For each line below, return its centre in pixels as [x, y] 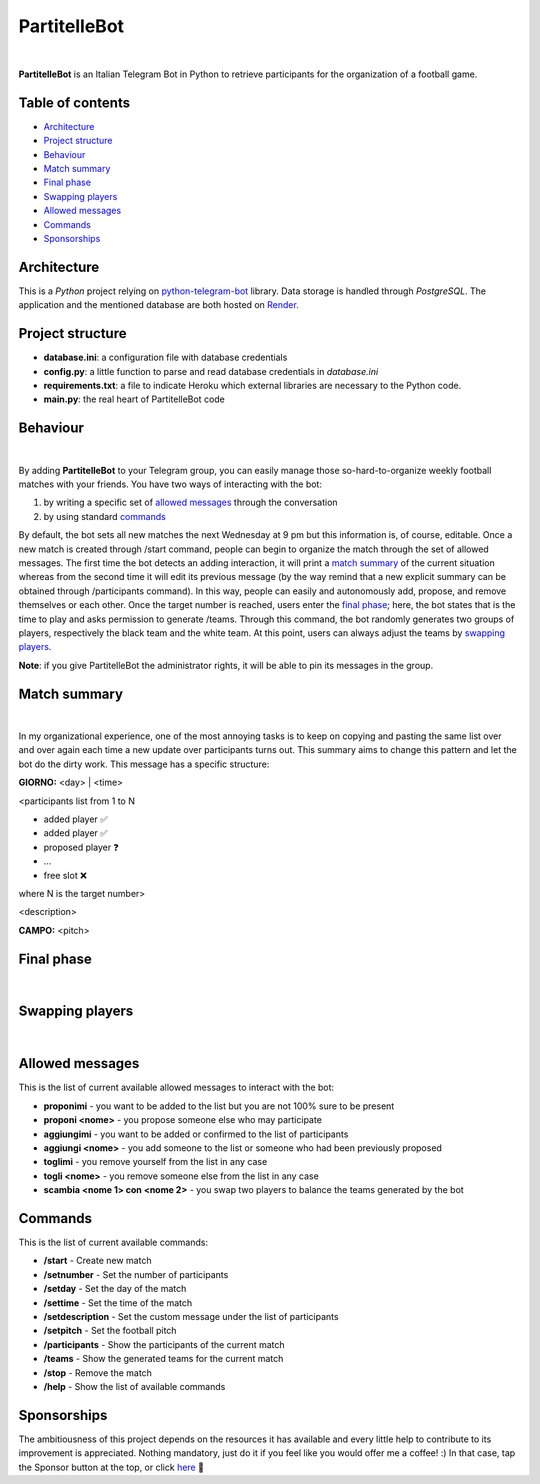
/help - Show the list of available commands [134, 1386]
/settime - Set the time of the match [118, 1302]
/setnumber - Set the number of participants [136, 1274]
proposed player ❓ [81, 847]
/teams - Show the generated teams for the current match [163, 1359]
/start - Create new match [97, 1261]
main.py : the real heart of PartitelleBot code [134, 399]
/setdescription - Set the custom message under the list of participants [191, 1317]
